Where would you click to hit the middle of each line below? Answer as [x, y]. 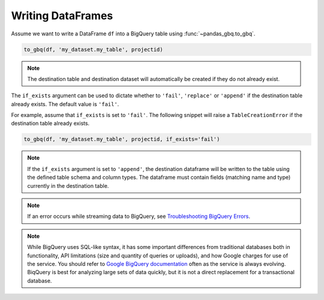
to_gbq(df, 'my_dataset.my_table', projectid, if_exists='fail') [122, 139]
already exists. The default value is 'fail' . [65, 104]
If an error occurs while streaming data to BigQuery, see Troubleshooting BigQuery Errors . [139, 217]
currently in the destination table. [68, 185]
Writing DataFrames [62, 16]
